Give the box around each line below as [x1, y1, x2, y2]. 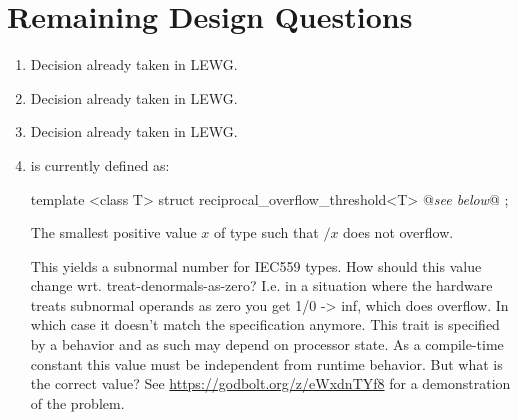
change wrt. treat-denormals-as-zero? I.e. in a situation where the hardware [30, 275, 493, 296]
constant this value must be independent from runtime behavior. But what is [30, 353, 503, 374]
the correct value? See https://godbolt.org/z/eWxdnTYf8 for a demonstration [30, 373, 511, 394]
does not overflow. [343, 222, 454, 243]
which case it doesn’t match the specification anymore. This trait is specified [30, 314, 500, 335]
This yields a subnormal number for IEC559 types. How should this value [30, 255, 482, 276]
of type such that [214, 222, 319, 243]
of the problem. [30, 392, 125, 413]
